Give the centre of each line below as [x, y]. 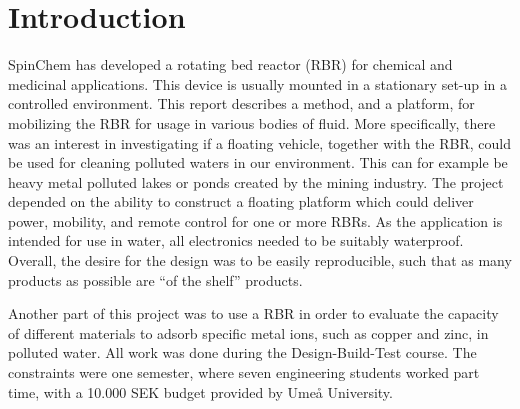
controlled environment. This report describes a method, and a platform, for [241, 103]
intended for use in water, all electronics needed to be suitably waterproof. [236, 240]
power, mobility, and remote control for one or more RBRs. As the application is [255, 220]
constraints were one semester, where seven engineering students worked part [244, 372]
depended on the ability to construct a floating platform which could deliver [241, 201]
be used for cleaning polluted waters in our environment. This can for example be [258, 162]
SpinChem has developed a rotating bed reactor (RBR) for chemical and [230, 64]
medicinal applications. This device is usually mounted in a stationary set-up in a [258, 83]
